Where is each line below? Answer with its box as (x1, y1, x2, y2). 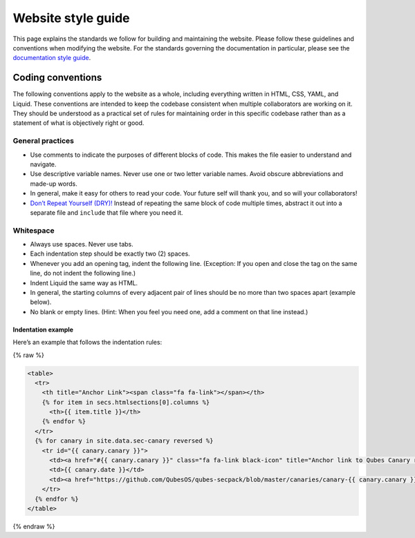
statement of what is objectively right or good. (12, 119, 145, 127)
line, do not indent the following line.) (30, 269, 136, 278)
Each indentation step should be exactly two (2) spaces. (30, 249, 190, 258)
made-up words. (30, 180, 77, 188)
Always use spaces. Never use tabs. (30, 240, 134, 249)
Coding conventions (12, 72, 102, 84)
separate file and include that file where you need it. (30, 208, 183, 217)
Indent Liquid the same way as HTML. (30, 278, 138, 287)
